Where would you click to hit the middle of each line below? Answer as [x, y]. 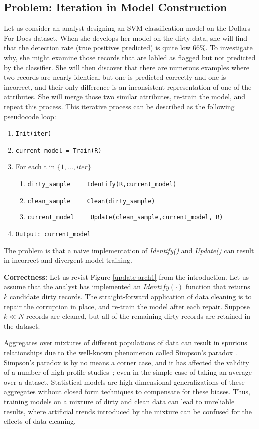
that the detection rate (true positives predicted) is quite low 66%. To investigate [128, 48]
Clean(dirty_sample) [121, 201]
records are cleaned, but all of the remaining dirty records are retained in [138, 316]
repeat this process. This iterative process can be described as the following [119, 106]
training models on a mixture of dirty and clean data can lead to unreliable [119, 401]
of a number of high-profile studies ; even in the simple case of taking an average [128, 372]
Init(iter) [34, 134]
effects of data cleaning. [40, 421]
